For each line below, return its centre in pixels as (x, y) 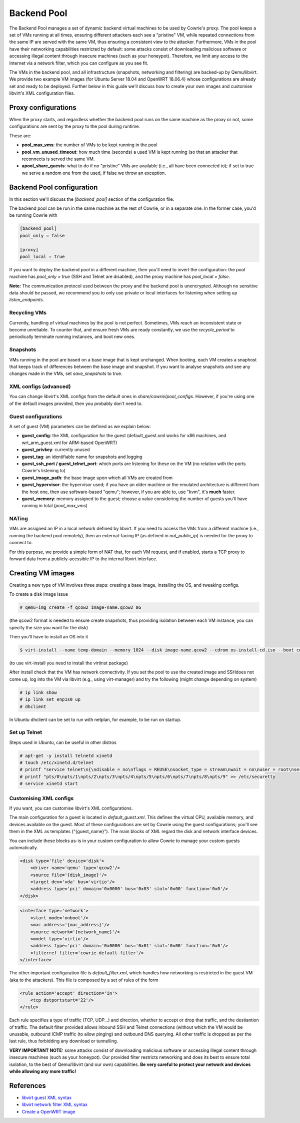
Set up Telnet (26, 732)
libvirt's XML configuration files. (42, 93)
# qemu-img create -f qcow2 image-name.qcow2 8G (80, 608)
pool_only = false (42, 236)
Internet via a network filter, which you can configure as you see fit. (79, 63)
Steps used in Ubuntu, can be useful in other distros (63, 742)
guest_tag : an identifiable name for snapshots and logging (82, 457)
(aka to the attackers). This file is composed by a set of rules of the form (84, 980)
